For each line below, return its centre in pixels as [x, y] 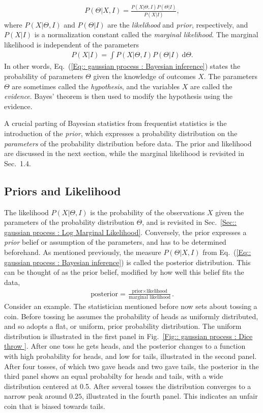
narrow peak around [36, 396]
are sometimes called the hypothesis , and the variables [96, 86]
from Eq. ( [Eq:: [227, 252]
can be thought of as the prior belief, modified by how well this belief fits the [124, 272]
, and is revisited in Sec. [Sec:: [189, 222]
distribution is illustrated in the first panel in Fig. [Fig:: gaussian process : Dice [128, 336]
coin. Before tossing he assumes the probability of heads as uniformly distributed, [131, 316]
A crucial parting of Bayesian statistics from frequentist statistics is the [115, 123]
